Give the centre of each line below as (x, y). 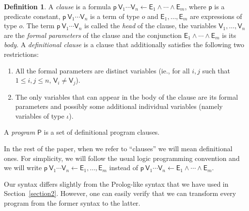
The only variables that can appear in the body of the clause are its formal (127, 97)
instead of (124, 167)
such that (216, 70)
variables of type (40, 115)
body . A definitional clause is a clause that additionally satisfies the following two (124, 44)
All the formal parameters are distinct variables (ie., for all (102, 70)
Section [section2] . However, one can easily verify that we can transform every (120, 193)
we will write (23, 167)
